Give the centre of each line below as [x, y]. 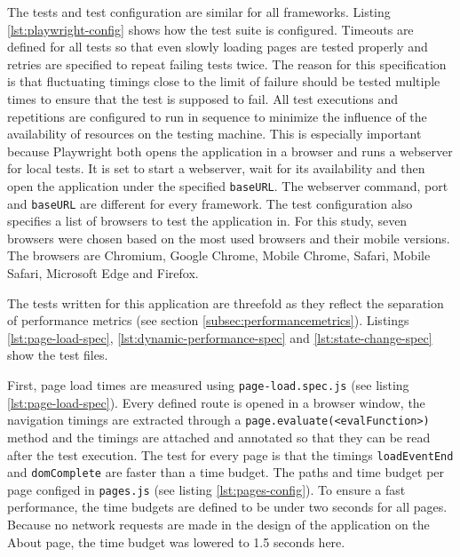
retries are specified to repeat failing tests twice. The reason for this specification [227, 64]
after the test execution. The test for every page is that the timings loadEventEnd [230, 454]
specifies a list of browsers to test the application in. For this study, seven [207, 221]
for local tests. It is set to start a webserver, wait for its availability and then [216, 168]
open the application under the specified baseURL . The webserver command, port [228, 185]
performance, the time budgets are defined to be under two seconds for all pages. [227, 507]
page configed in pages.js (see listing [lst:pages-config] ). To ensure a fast [206, 489]
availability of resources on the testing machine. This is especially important [214, 134]
